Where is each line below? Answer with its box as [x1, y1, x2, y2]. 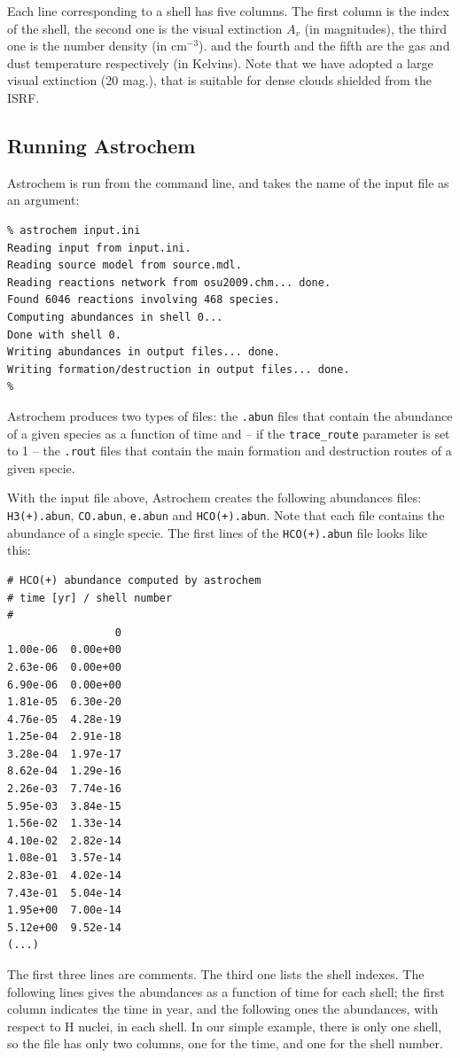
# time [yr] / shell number [7, 591, 173, 604]
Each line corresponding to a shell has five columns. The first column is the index [7, 2, 449, 19]
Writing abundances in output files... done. [7, 346, 280, 359]
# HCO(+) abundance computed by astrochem [7, 573, 261, 587]
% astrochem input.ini [7, 223, 141, 237]
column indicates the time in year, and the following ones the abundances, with [7, 1000, 439, 1018]
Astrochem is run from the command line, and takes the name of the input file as [7, 173, 449, 191]
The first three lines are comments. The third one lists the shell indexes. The [7, 965, 425, 984]
